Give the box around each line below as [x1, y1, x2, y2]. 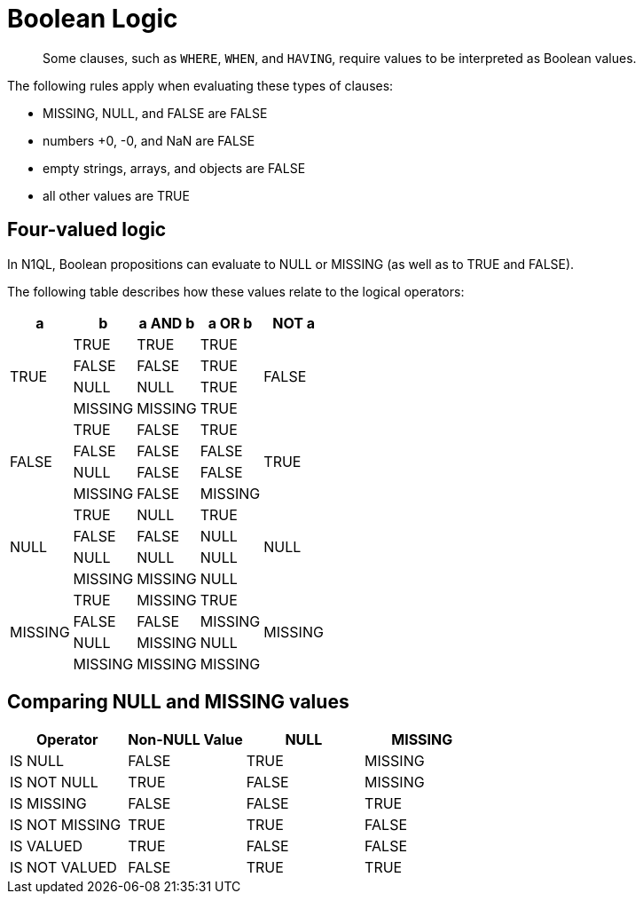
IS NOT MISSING [10, 816, 122, 834]
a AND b [138, 313, 195, 332]
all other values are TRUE [43, 187, 190, 203]
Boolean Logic [7, 4, 178, 34]
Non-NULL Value [128, 731, 243, 749]
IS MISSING [10, 794, 87, 813]
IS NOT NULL [10, 773, 98, 792]
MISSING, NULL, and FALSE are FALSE [43, 105, 268, 121]
